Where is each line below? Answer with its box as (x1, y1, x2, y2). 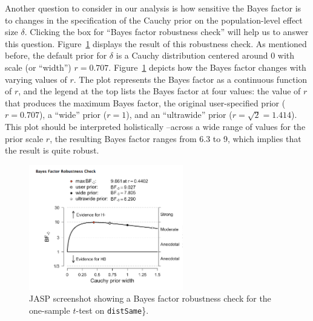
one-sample (29, 303, 70, 316)
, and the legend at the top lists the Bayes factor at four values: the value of (18, 85, 301, 97)
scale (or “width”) (5, 60, 71, 73)
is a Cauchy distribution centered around (116, 49, 268, 62)
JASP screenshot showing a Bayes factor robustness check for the (29, 292, 271, 305)
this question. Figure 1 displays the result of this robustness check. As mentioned (5, 37, 307, 50)
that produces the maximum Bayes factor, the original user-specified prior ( (5, 96, 286, 109)
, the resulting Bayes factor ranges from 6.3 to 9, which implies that (50, 132, 301, 144)
